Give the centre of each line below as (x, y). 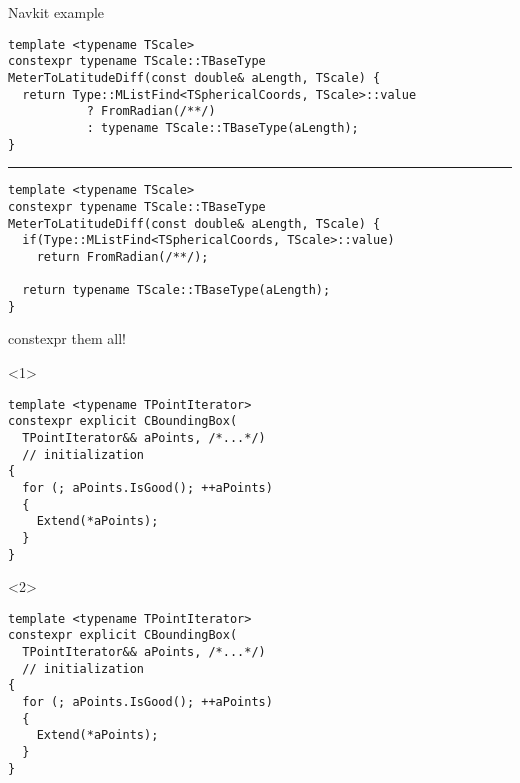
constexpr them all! (67, 338)
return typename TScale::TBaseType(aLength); (176, 290)
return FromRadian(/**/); (122, 256)
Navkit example (56, 12)
